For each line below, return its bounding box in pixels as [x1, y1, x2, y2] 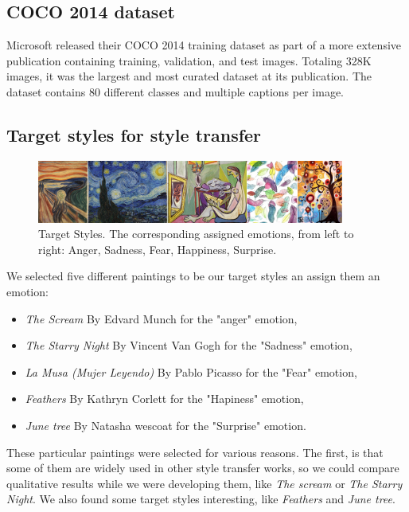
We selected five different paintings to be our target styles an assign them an [6, 268, 380, 284]
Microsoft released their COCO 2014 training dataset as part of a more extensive [6, 37, 402, 53]
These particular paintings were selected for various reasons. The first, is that [6, 444, 384, 460]
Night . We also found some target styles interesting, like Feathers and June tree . [6, 491, 395, 507]
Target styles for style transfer [6, 122, 262, 147]
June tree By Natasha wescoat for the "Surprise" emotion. [25, 417, 306, 433]
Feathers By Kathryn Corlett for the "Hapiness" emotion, [25, 390, 304, 407]
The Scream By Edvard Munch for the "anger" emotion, [25, 310, 298, 326]
